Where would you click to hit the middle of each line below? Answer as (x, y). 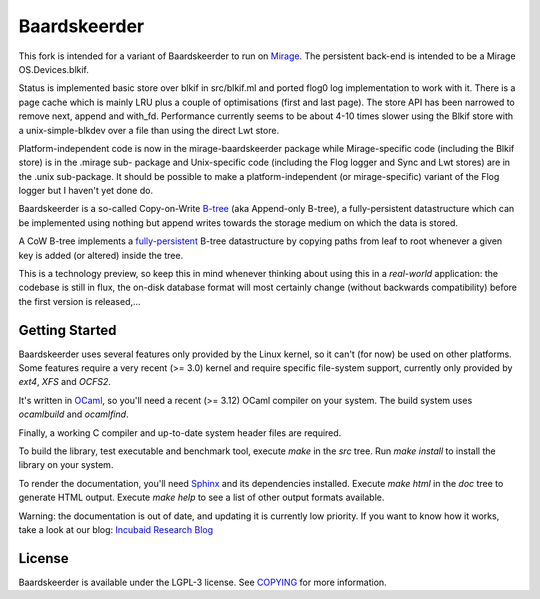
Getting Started (67, 330)
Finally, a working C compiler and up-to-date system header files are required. (180, 432)
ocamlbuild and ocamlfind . (73, 414)
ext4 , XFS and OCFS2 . (65, 382)
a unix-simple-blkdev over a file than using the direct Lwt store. (149, 130)
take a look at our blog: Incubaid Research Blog (116, 529)
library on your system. (66, 465)
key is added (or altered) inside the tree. (101, 255)
